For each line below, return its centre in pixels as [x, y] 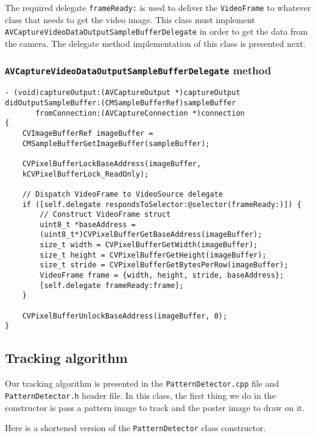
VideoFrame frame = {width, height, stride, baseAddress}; [162, 276]
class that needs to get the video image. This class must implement [130, 19]
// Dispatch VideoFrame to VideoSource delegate [122, 194]
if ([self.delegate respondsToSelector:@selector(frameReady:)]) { [162, 204]
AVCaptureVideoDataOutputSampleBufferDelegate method [138, 70]
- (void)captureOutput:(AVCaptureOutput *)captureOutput [123, 93]
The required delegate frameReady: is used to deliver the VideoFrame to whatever [158, 7]
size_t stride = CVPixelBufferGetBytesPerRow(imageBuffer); [164, 265]
